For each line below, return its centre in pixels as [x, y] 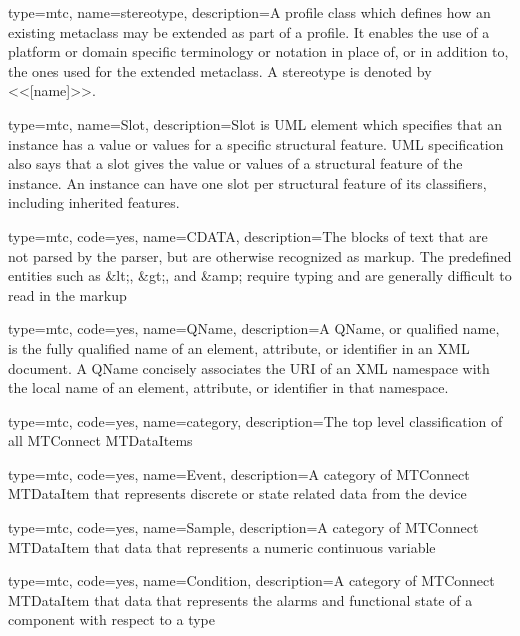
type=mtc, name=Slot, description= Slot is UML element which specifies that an [255, 123]
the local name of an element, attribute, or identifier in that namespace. [228, 387]
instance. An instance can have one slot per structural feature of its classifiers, [247, 182]
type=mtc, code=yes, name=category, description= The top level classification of [255, 420]
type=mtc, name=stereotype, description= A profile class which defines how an [249, 12]
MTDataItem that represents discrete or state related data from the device [237, 493]
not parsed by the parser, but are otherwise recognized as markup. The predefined [260, 255]
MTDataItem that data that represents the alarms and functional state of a [240, 599]
